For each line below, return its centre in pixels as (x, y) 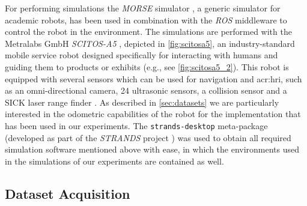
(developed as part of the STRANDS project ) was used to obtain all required (148, 137)
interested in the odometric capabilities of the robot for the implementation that (153, 114)
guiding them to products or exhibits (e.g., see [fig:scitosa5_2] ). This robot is (147, 66)
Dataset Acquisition (68, 193)
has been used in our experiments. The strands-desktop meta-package (136, 125)
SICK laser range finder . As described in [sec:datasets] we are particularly (142, 102)
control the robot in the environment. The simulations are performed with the (148, 32)
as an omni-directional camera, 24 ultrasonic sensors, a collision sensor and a (146, 90)
